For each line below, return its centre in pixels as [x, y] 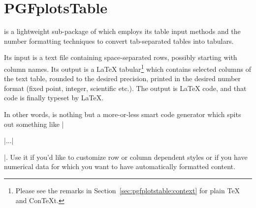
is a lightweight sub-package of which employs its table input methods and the [122, 31]
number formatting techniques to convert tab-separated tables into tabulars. [119, 41]
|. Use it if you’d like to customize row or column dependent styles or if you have [126, 157]
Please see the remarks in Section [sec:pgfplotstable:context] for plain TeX [128, 190]
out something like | [34, 124]
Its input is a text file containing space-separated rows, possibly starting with [121, 57]
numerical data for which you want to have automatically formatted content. [120, 166]
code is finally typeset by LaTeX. [54, 98]
